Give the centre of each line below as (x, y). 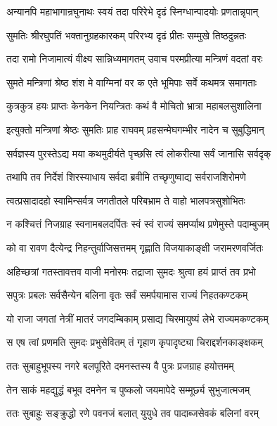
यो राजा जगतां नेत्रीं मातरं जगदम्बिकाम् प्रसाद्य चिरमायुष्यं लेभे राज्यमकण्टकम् (137, 318)
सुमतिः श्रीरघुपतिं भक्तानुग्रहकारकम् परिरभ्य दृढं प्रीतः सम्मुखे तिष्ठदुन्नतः (127, 35)
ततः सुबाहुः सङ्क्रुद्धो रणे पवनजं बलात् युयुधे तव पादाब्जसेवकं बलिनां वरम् (133, 413)
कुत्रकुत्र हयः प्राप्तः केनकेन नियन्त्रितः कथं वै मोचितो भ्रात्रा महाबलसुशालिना (134, 106)
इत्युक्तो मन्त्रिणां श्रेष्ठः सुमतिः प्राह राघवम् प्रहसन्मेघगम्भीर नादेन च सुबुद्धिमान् (135, 129)
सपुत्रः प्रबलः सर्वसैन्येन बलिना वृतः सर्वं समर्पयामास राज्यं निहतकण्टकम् (127, 295)
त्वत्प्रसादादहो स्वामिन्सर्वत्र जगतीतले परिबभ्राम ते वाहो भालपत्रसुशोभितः (126, 200)
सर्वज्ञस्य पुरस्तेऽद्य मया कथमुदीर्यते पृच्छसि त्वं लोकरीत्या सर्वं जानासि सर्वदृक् (139, 153)
